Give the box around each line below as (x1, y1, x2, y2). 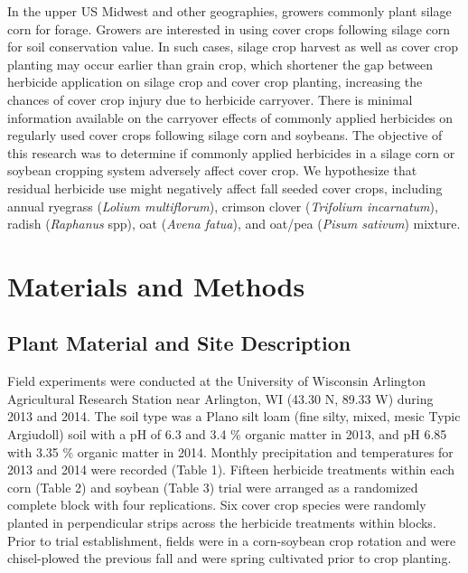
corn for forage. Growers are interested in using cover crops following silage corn (7, 19, 451, 38)
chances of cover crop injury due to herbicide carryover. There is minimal (7, 89, 413, 108)
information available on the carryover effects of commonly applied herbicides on (7, 108, 454, 127)
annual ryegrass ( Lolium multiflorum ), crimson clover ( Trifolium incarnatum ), (7, 196, 438, 215)
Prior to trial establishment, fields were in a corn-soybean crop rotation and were (7, 531, 456, 550)
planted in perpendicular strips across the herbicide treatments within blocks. (7, 513, 436, 532)
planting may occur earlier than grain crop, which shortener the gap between (7, 54, 433, 73)
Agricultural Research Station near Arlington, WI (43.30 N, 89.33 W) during (7, 389, 434, 408)
